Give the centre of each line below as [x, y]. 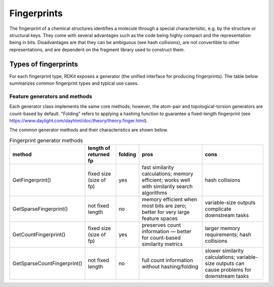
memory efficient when [169, 199]
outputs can [230, 264]
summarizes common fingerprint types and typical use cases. [74, 83]
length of [99, 148]
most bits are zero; [164, 206]
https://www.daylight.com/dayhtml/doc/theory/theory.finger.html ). [79, 120]
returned [99, 155]
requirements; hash [228, 235]
